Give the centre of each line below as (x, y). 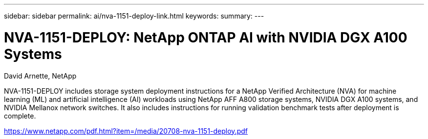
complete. (20, 116)
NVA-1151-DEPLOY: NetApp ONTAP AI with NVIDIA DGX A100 (206, 37)
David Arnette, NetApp (40, 76)
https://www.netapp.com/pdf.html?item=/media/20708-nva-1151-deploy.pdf (126, 131)
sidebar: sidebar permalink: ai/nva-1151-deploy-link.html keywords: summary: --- (134, 16)
